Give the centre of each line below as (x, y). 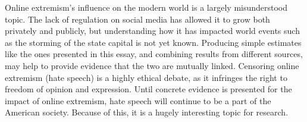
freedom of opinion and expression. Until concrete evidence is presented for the (148, 89)
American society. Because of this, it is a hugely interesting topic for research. (147, 112)
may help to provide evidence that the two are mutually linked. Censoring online (152, 65)
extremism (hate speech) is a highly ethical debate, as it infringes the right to (146, 77)
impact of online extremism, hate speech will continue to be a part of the (138, 100)
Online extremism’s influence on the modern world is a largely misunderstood (146, 7)
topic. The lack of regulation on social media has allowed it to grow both (137, 19)
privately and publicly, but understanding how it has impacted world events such (152, 31)
